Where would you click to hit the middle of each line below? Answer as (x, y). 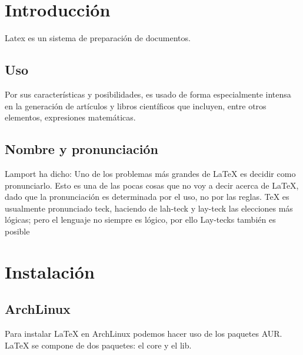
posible (17, 231)
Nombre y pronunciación (81, 149)
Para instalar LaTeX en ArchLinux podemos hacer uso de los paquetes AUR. (144, 334)
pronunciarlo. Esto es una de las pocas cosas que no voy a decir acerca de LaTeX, (152, 185)
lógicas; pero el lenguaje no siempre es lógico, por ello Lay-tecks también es (140, 220)
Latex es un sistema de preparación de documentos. (98, 38)
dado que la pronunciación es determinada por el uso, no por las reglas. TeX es (147, 197)
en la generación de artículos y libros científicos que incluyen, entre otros (136, 106)
